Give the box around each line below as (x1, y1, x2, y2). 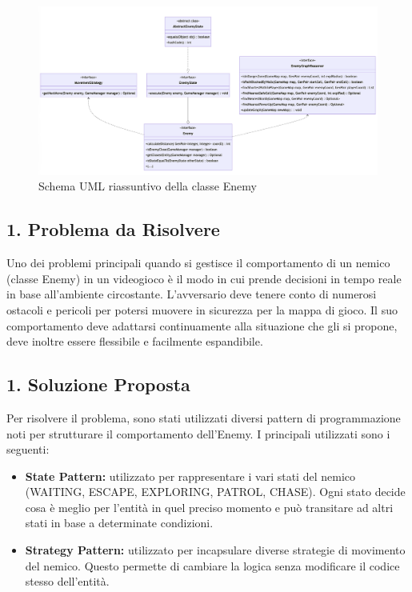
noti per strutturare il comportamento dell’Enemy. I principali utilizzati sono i (6, 425, 390, 442)
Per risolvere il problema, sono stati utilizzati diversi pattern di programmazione (6, 409, 401, 426)
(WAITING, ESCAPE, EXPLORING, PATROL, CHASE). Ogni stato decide (25, 483, 406, 500)
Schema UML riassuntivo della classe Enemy (38, 178, 257, 194)
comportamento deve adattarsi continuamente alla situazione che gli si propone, (6, 317, 398, 334)
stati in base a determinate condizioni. (25, 514, 214, 531)
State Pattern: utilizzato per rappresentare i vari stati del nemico (25, 467, 355, 484)
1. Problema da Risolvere (6, 217, 220, 242)
